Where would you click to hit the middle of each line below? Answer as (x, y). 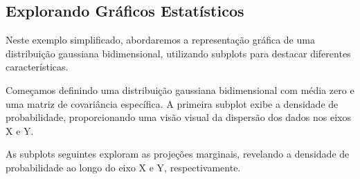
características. (37, 67)
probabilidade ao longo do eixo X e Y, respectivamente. (123, 167)
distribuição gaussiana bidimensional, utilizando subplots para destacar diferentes (178, 53)
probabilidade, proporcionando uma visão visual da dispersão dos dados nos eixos (178, 117)
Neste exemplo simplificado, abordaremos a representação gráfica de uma (160, 40)
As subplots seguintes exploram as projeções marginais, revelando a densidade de (178, 154)
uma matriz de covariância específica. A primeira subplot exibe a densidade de (172, 103)
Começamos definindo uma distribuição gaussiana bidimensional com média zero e (180, 89)
